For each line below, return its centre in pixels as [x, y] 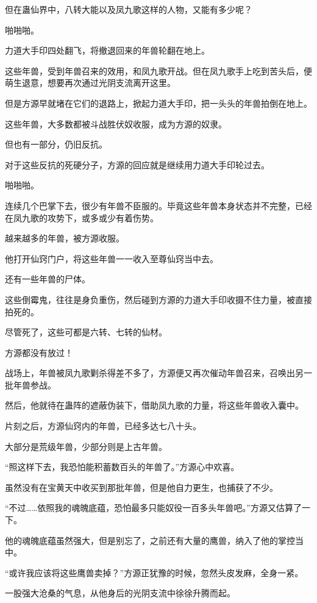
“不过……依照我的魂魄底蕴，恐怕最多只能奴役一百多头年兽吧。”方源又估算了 [153, 508]
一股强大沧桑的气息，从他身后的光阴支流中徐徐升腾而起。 [120, 593]
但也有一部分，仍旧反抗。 [56, 144]
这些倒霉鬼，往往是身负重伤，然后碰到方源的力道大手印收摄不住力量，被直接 [158, 299]
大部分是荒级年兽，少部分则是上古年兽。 [86, 446]
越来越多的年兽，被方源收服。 [65, 238]
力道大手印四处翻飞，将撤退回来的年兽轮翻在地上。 [107, 50]
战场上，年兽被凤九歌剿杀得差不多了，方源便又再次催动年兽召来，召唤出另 [154, 373]
